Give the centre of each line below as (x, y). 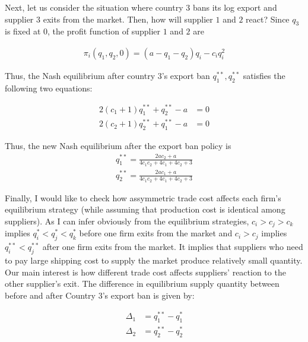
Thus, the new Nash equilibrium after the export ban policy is (118, 146)
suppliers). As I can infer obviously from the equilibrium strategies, (127, 221)
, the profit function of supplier (104, 31)
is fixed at (23, 31)
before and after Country (50, 295)
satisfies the (264, 76)
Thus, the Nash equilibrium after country (80, 76)
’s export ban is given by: (148, 295)
